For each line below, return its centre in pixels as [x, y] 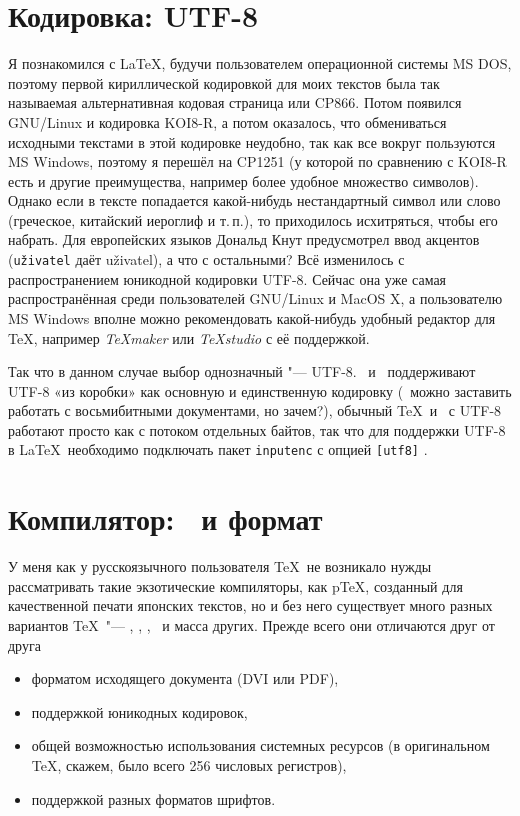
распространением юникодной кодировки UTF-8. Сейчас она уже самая [227, 278]
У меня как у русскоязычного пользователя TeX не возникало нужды [220, 566]
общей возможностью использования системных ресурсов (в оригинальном [260, 745]
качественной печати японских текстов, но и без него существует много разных [250, 605]
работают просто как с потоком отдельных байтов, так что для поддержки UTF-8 [257, 429]
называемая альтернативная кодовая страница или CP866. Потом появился [235, 102]
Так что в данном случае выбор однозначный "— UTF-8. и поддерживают [242, 371]
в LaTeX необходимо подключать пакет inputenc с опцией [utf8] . [218, 449]
